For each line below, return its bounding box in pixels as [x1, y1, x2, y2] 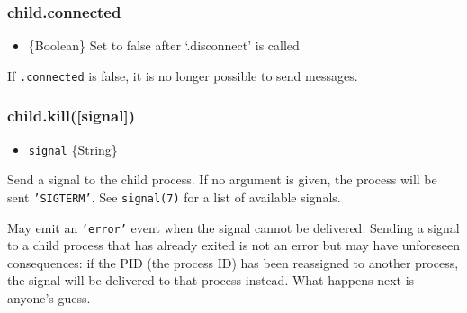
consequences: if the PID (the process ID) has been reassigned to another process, [7, 253, 459, 272]
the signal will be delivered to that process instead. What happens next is [7, 271, 415, 290]
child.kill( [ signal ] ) [7, 104, 135, 127]
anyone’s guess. [7, 289, 91, 308]
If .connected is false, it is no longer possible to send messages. [7, 66, 358, 85]
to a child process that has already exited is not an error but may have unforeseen [7, 236, 461, 255]
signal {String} [28, 139, 118, 158]
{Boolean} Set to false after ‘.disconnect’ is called [28, 36, 300, 55]
